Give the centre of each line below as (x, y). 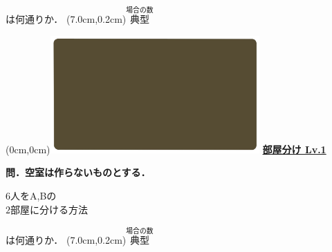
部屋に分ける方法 (49, 209)
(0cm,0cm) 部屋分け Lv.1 (166, 149)
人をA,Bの (34, 196)
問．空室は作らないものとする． (78, 172)
